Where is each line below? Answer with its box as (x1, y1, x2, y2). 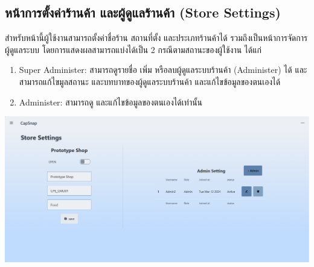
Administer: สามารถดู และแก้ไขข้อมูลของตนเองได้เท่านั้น (19, 95, 203, 108)
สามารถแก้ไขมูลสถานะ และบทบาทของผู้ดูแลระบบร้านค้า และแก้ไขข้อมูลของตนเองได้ (19, 75, 281, 87)
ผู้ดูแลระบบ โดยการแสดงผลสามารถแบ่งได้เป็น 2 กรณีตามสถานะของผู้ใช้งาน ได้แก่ (5, 43, 261, 55)
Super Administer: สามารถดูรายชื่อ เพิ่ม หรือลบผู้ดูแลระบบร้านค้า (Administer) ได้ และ (19, 63, 307, 76)
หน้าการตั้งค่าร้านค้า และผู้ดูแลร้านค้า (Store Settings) (5, 3, 281, 22)
